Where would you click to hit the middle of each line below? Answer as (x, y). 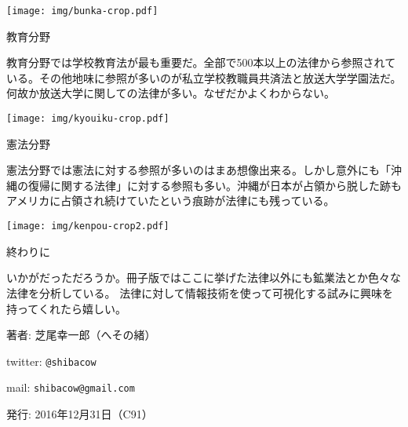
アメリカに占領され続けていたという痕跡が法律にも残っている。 (171, 201)
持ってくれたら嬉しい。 (66, 308)
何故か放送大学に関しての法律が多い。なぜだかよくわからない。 (171, 93)
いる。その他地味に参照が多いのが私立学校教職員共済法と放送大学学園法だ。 (204, 77)
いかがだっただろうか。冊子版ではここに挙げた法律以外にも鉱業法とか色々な (204, 277)
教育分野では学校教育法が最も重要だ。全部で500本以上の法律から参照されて (201, 62)
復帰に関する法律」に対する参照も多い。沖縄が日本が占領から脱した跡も (215, 185)
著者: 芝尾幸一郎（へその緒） (81, 335)
